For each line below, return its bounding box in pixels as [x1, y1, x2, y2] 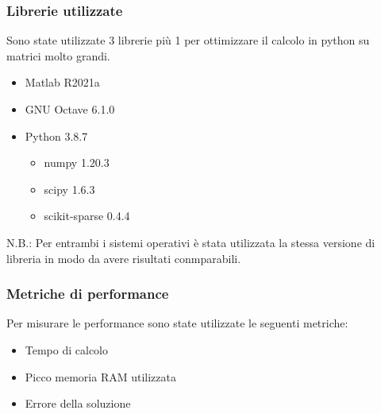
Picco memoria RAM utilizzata [25, 368, 176, 385]
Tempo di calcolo [25, 341, 109, 358]
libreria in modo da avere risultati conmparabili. [6, 250, 241, 266]
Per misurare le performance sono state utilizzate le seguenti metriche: [6, 315, 348, 331]
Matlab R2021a [25, 74, 100, 91]
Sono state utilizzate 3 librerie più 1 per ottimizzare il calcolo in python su [6, 32, 370, 48]
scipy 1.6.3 [44, 180, 95, 197]
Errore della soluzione [25, 395, 131, 412]
